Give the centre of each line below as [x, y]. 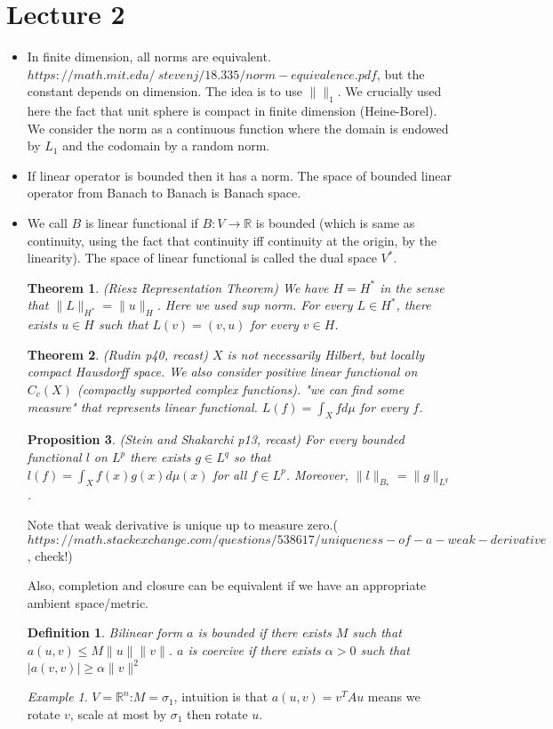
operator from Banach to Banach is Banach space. [164, 193]
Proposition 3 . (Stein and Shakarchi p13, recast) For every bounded [216, 439]
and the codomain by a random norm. [166, 146]
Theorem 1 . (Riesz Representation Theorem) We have [178, 287]
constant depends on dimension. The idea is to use [164, 91]
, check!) [50, 555]
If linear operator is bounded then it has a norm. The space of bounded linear [240, 175]
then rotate [217, 713]
